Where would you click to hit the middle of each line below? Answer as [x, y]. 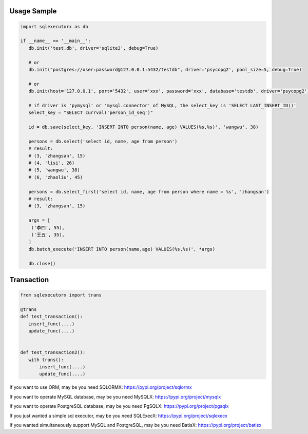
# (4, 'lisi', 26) [52, 163]
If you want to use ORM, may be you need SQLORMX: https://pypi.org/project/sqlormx [101, 387]
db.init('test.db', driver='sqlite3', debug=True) [93, 48]
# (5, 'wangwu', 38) [54, 170]
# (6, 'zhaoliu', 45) [56, 177]
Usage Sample [33, 11]
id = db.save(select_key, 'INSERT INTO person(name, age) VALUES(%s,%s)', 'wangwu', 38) [143, 127]
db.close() [42, 263]
